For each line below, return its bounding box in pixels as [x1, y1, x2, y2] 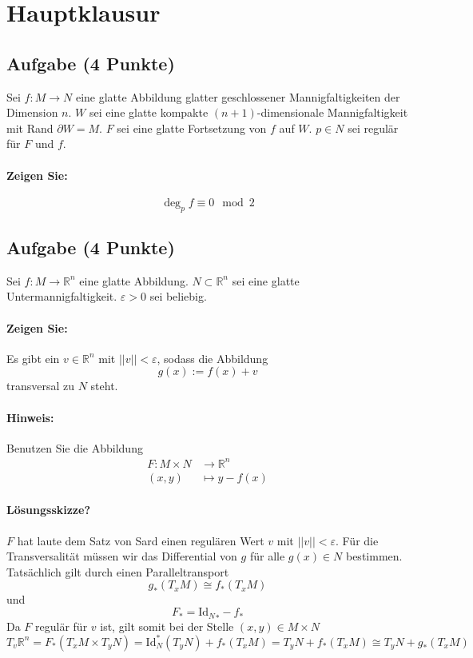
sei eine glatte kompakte [89, 104, 209, 121]
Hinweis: [6, 409, 54, 425]
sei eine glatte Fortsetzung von [117, 119, 267, 136]
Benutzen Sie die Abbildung [6, 439, 143, 456]
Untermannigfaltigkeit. [6, 288, 117, 305]
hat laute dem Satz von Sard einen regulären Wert [17, 532, 264, 548]
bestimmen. [345, 548, 403, 564]
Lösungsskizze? [6, 501, 90, 518]
